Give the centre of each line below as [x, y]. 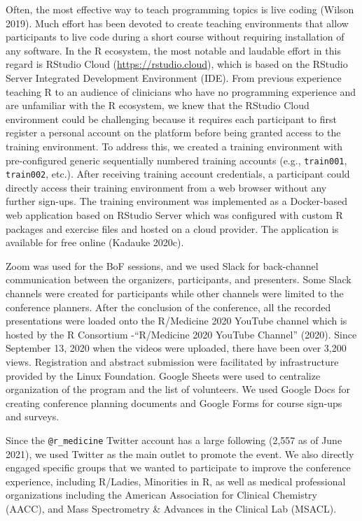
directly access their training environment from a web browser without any [166, 187]
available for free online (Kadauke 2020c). [95, 242]
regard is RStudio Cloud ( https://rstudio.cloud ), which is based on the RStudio [177, 64]
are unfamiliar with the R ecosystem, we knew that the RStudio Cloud [158, 105]
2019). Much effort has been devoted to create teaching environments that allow [177, 23]
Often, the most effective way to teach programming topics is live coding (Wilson [180, 9]
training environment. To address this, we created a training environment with [174, 146]
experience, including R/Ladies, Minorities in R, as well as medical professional [176, 481]
